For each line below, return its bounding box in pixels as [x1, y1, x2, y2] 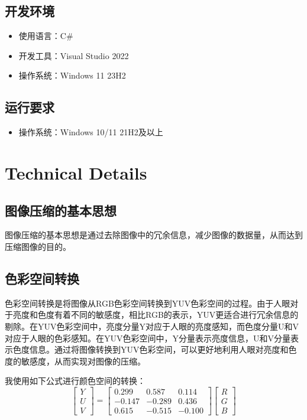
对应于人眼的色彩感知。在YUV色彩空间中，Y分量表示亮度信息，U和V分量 [5, 331, 290, 344]
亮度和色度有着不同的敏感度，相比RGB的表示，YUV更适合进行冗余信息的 [12, 308, 299, 321]
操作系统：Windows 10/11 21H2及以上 [18, 126, 163, 138]
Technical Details [5, 160, 147, 184]
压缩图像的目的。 [5, 240, 71, 252]
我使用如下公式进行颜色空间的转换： [5, 375, 146, 387]
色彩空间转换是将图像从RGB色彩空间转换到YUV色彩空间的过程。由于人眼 [5, 297, 290, 309]
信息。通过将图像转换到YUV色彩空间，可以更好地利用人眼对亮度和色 [29, 343, 297, 356]
